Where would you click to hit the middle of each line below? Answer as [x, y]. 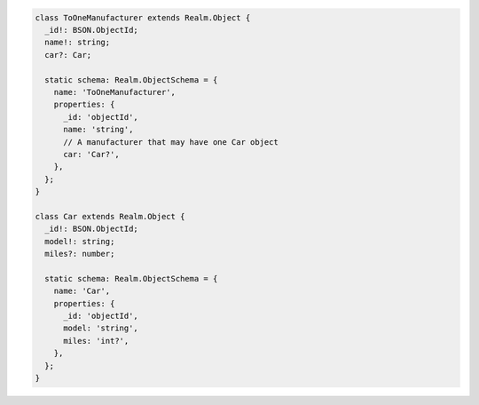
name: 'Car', [82, 291]
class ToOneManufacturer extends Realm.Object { [143, 17]
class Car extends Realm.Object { [110, 216]
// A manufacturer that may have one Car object [171, 142]
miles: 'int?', [96, 341]
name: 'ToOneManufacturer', [115, 92]
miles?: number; [80, 254]
